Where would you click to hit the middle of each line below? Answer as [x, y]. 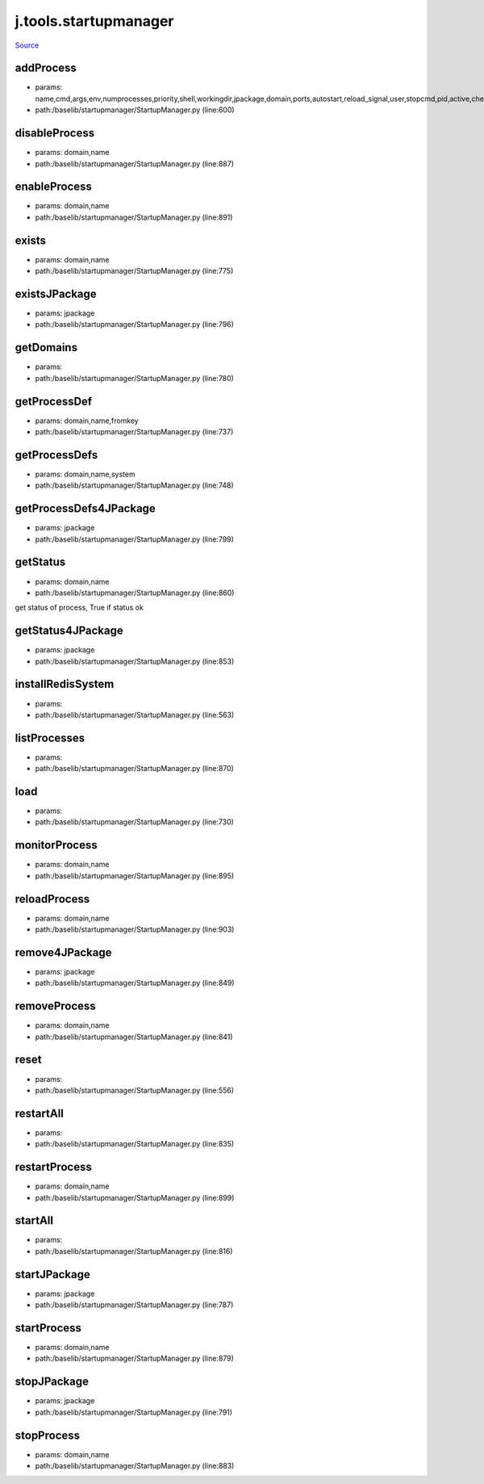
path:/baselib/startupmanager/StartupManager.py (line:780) [134, 378]
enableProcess [54, 187]
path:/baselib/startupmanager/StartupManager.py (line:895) [135, 875]
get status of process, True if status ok [79, 608]
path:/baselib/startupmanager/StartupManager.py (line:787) [134, 1305]
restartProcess [53, 1167]
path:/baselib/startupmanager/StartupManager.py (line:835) [135, 1144]
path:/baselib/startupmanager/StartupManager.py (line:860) [135, 593]
